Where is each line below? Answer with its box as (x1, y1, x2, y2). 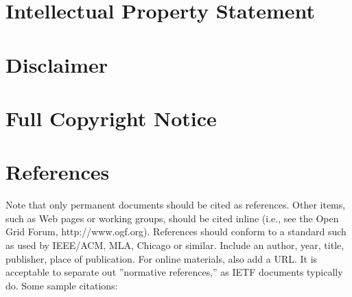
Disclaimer (5, 50, 108, 78)
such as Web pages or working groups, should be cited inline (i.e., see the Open (5, 211, 339, 225)
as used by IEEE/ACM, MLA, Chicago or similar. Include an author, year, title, (5, 238, 344, 252)
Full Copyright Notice (5, 104, 217, 132)
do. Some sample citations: (5, 278, 118, 292)
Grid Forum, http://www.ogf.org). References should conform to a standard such (5, 224, 347, 239)
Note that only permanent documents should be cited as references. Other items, (5, 198, 346, 212)
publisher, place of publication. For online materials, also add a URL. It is (5, 251, 318, 265)
